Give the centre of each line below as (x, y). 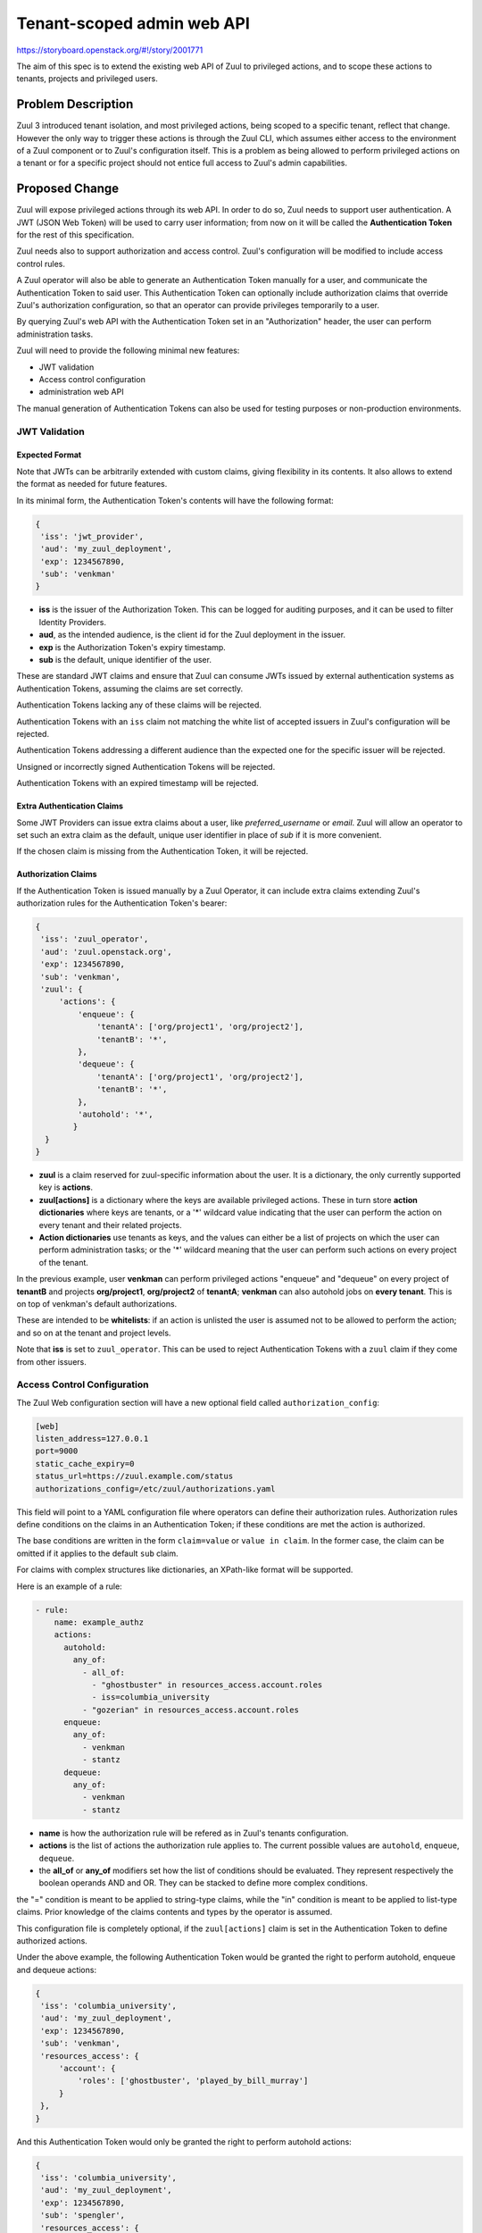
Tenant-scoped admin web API (133, 23)
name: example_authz (99, 1622)
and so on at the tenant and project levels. (94, 1333)
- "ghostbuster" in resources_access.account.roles (207, 1685)
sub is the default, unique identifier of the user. (125, 660)
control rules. (41, 263)
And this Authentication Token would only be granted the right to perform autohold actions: (184, 2141)
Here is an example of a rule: (69, 1586)
